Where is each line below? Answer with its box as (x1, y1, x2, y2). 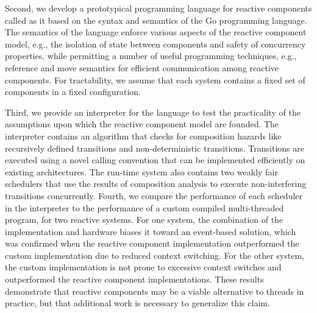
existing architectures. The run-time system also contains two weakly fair (5, 165, 278, 178)
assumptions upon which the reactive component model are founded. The (5, 118, 279, 130)
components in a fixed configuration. (5, 85, 141, 98)
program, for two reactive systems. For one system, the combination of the (5, 213, 283, 226)
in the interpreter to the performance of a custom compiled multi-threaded (5, 201, 284, 214)
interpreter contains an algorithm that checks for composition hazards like (5, 129, 282, 142)
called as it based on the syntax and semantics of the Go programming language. (5, 13, 307, 26)
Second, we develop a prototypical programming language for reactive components (5, 2, 312, 14)
